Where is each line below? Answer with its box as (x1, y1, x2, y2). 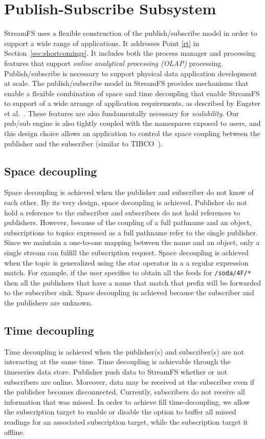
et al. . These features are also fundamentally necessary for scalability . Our (4, 107, 239, 118)
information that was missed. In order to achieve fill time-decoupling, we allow (4, 396, 250, 407)
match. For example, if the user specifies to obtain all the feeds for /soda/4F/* (4, 267, 251, 278)
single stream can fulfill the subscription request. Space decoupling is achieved (4, 247, 249, 258)
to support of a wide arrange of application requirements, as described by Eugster (4, 98, 260, 108)
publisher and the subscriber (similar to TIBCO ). (4, 138, 163, 148)
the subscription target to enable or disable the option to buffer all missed (4, 406, 236, 417)
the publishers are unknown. (4, 297, 93, 308)
